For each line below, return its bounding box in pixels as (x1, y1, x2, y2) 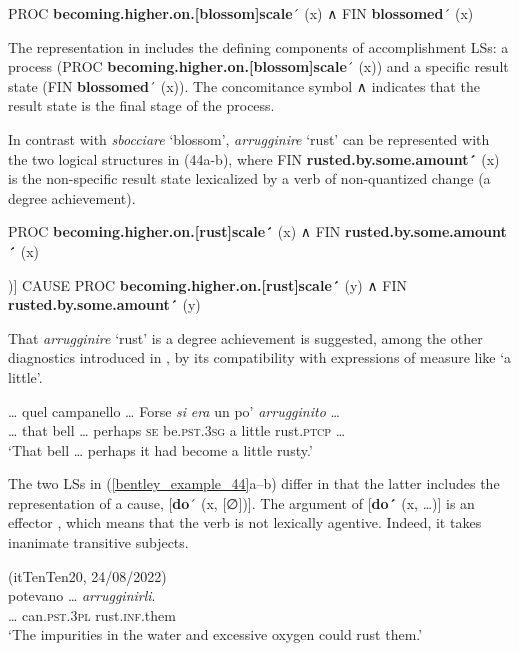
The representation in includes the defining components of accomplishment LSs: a (8, 36, 509, 57)
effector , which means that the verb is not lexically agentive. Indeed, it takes (8, 512, 482, 533)
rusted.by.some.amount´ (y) (8, 294, 201, 315)
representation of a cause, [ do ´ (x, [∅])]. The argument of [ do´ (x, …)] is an (8, 492, 475, 513)
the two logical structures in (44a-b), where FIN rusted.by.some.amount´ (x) (8, 148, 500, 169)
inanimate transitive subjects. (8, 532, 189, 553)
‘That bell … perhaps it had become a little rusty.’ (8, 439, 313, 460)
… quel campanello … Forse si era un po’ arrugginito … (8, 400, 340, 421)
